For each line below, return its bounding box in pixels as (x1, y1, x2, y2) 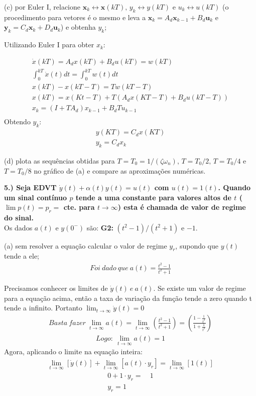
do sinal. (4, 212, 34, 223)
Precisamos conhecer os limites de (4, 283, 108, 293)
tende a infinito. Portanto (4, 302, 82, 313)
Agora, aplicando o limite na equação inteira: (4, 346, 143, 357)
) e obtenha (60, 22, 96, 32)
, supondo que (175, 240, 219, 251)
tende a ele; (4, 251, 39, 261)
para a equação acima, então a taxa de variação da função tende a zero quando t (4, 292, 252, 303)
